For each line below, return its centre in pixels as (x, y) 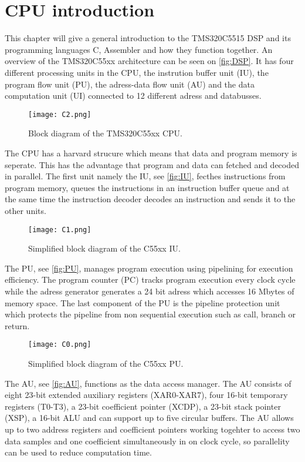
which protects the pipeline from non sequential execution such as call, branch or (150, 314)
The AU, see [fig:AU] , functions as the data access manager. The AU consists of (148, 383)
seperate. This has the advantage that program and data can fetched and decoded (152, 164)
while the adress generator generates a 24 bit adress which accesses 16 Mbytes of (150, 291)
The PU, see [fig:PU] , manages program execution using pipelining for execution (149, 268)
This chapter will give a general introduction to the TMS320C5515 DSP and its (148, 38)
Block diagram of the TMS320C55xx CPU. (105, 133)
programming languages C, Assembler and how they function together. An (139, 49)
